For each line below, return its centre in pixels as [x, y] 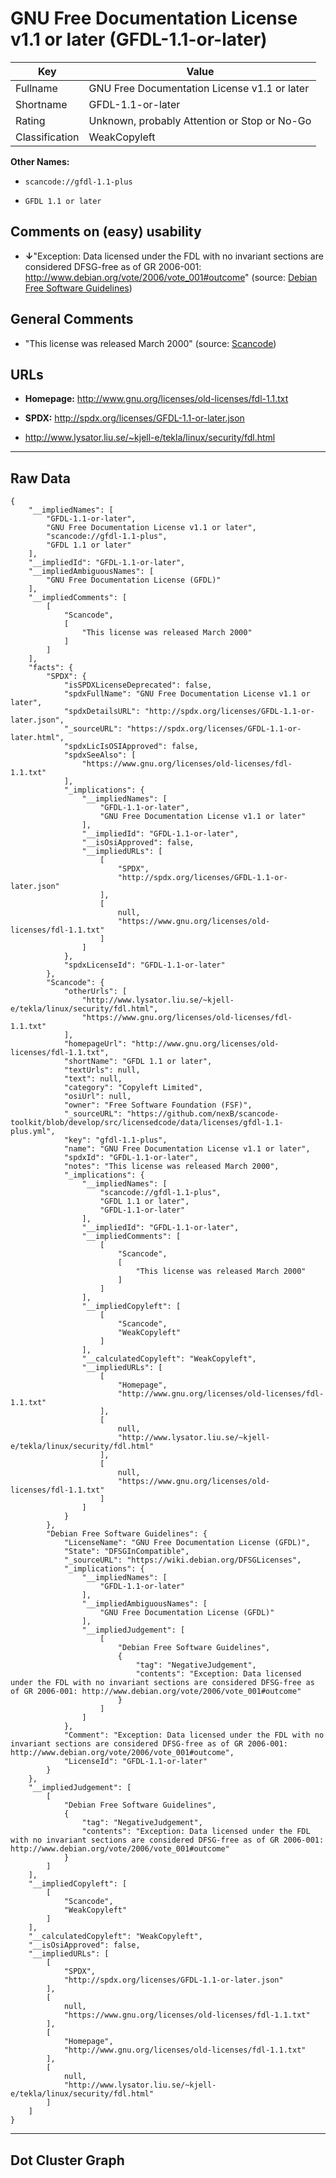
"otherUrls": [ [95, 992]
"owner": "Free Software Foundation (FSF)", [158, 1105]
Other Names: [40, 161]
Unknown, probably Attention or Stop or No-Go [200, 120]
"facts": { [51, 668]
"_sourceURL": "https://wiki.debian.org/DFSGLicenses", [182, 1560]
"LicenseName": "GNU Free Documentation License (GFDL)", [187, 1543]
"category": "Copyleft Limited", [133, 1088]
